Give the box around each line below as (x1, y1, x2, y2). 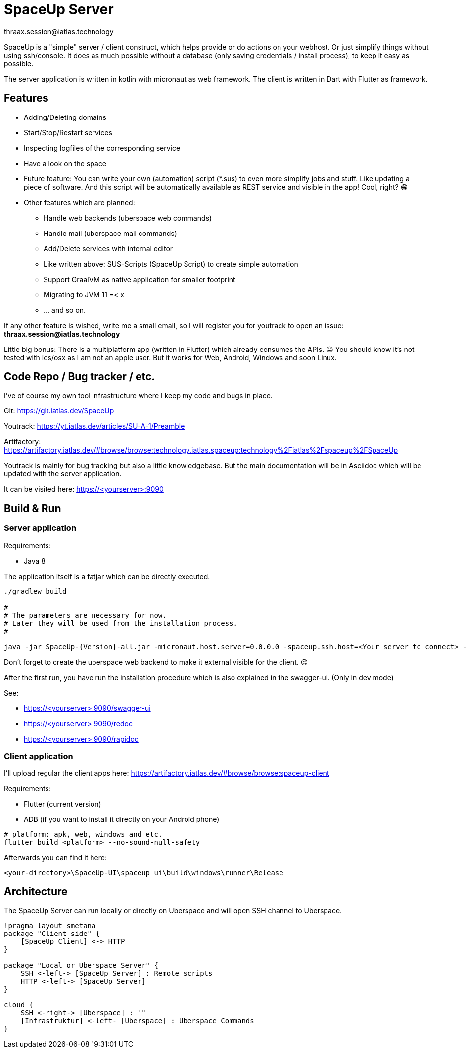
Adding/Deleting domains (24, 113, 106, 121)
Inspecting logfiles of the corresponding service (24, 143, 181, 152)
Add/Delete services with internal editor (44, 244, 173, 253)
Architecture (4, 885, 68, 898)
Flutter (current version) (24, 800, 101, 809)
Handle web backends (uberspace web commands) (44, 213, 212, 222)
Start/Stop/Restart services (24, 128, 112, 137)
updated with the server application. (4, 469, 122, 478)
